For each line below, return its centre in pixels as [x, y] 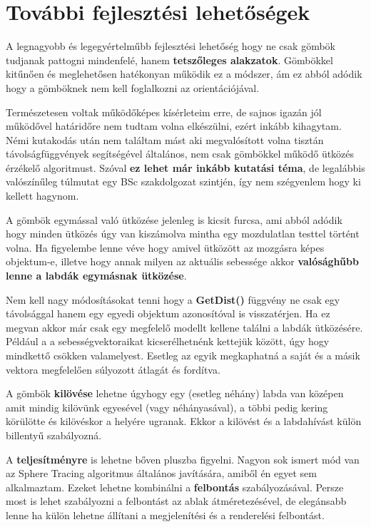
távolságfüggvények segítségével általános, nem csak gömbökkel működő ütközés [180, 154]
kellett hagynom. [42, 196]
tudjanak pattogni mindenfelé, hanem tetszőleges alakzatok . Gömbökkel [169, 60]
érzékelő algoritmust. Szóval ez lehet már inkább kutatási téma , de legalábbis [185, 167]
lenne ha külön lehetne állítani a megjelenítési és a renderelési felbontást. [165, 515]
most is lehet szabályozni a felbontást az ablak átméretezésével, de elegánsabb [176, 501]
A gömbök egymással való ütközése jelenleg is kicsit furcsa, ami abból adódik [174, 219]
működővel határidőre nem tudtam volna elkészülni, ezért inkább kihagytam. [174, 126]
